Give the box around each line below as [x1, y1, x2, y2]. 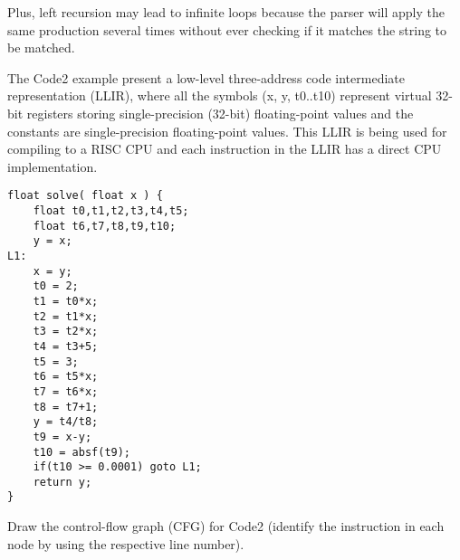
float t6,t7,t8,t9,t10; [33, 219, 177, 233]
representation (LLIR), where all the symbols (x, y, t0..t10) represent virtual [7, 86, 432, 105]
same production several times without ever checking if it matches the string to [7, 20, 447, 39]
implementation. [7, 157, 98, 176]
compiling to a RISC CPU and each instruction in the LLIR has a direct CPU [7, 139, 442, 158]
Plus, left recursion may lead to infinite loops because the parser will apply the [7, 3, 445, 21]
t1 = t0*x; [33, 294, 99, 308]
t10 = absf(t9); [33, 445, 131, 459]
